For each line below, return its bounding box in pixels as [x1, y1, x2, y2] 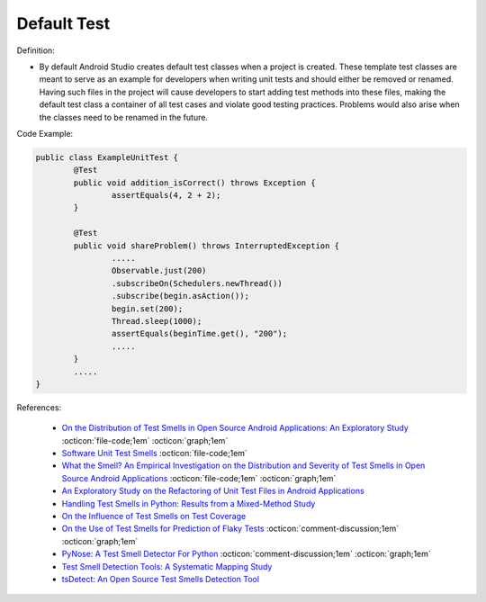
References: [16, 401, 62, 413]
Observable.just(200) [111, 265, 207, 276]
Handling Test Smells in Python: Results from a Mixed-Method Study [61, 498, 316, 508]
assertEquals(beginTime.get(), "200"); [111, 328, 288, 339]
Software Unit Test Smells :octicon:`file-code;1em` [61, 448, 247, 459]
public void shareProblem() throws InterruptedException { [73, 240, 340, 251]
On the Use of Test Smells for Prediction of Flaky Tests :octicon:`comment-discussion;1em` [61, 523, 400, 535]
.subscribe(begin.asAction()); [111, 291, 249, 301]
